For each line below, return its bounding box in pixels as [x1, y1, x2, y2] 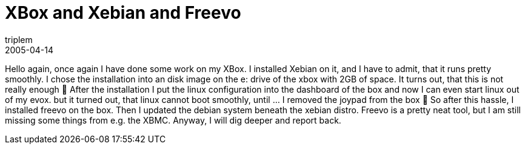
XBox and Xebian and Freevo [5, 2, 241, 23]
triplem [5, 34, 33, 45]
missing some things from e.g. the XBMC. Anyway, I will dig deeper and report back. [5, 114, 341, 125]
